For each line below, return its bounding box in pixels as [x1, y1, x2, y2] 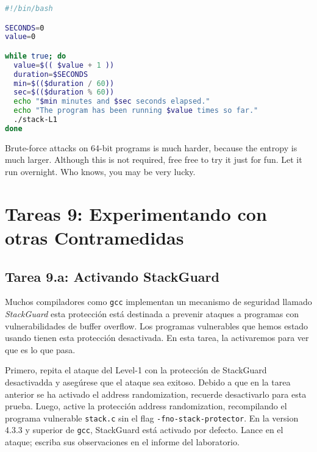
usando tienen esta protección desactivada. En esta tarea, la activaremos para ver [5, 331, 309, 344]
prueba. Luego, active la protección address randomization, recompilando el [5, 400, 287, 412]
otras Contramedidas [5, 224, 184, 249]
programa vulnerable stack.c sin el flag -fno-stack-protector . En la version [5, 411, 299, 424]
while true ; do [5, 51, 66, 60]
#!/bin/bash [5, 4, 53, 13]
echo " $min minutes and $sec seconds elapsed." [13, 97, 210, 106]
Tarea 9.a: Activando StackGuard [5, 267, 219, 285]
